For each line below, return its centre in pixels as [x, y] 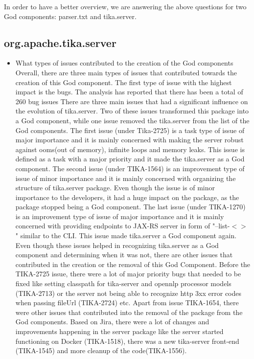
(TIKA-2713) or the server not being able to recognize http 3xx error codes [128, 293]
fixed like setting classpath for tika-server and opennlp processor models [123, 283]
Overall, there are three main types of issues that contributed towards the [126, 72]
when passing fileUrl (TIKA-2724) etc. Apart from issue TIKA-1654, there [127, 303]
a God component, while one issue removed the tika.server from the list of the [132, 120]
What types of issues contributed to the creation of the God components [124, 63]
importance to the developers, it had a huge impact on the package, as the [127, 197]
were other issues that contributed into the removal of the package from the [129, 312]
